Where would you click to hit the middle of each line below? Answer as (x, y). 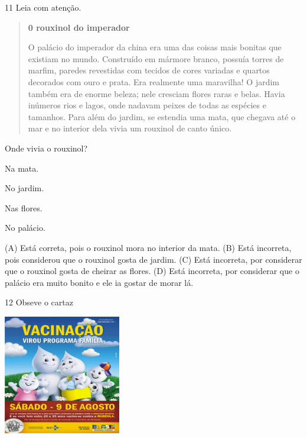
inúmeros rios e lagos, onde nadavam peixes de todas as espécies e (147, 105)
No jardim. (25, 188)
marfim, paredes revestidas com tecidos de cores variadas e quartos (149, 70)
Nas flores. (24, 207)
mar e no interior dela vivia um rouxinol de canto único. (130, 128)
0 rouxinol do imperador (79, 27)
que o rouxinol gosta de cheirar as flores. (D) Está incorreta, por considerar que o (152, 271)
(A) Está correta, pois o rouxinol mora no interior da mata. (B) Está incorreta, (148, 247)
